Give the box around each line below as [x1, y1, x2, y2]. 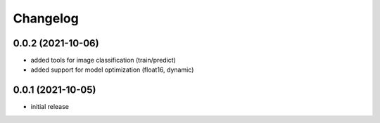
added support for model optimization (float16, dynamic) [30, 65, 194, 74]
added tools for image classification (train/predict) [30, 56, 176, 65]
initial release [30, 103, 70, 111]
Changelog [13, 11, 79, 26]
